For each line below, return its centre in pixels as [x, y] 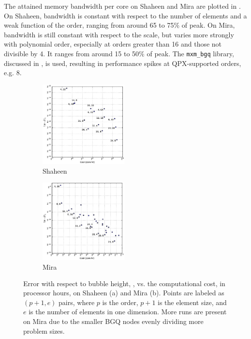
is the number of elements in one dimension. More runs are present [128, 312]
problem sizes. [44, 331]
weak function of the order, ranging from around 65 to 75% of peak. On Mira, [119, 25]
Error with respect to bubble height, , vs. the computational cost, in [124, 283]
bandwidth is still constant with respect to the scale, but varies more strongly [119, 34]
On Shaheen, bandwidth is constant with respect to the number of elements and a [125, 15]
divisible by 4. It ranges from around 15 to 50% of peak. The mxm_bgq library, [119, 53]
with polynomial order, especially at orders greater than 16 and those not [113, 44]
